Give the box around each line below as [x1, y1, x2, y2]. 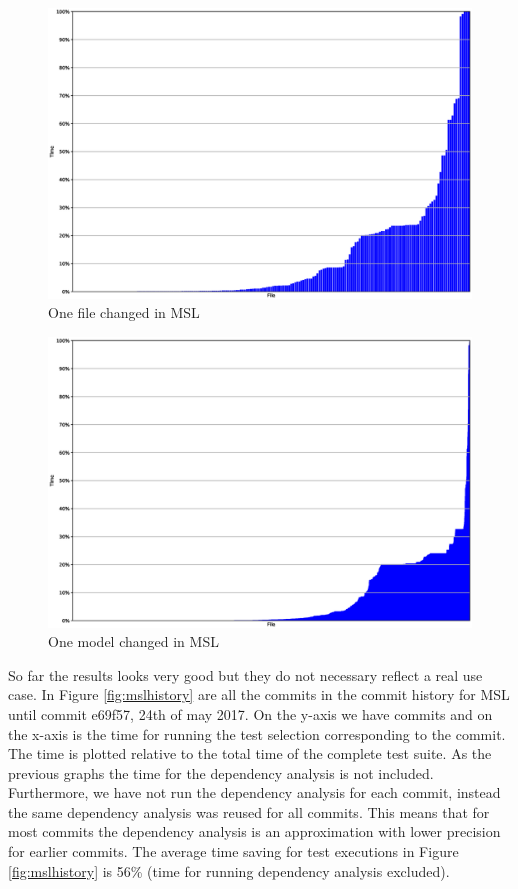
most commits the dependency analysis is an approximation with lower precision [8, 821, 501, 842]
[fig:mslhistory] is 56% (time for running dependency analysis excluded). [8, 860, 450, 881]
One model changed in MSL [48, 631, 219, 652]
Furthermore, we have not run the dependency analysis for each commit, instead [8, 782, 501, 803]
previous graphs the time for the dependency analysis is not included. [8, 762, 434, 783]
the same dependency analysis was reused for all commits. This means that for [8, 801, 490, 822]
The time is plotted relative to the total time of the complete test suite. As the [8, 743, 492, 764]
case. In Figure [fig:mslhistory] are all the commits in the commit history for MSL [8, 684, 510, 705]
